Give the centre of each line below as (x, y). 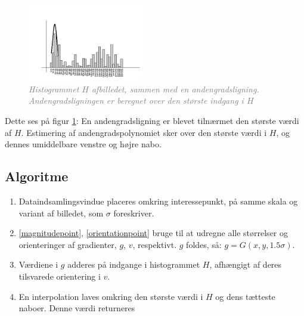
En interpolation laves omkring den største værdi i (111, 296)
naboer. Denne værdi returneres (77, 308)
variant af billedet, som (61, 213)
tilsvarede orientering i (60, 276)
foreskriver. (134, 213)
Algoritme (37, 176)
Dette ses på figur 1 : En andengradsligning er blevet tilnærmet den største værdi (152, 120)
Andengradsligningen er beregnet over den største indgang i (136, 100)
